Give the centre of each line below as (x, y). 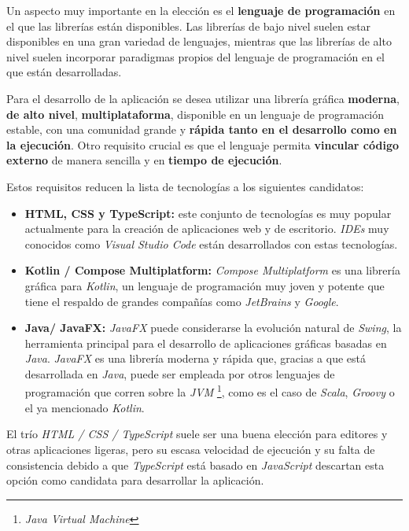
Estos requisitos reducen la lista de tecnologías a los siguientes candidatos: (185, 186)
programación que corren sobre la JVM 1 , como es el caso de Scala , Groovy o (210, 391)
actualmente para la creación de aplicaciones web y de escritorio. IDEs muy (207, 229)
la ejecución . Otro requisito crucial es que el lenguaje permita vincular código (203, 144)
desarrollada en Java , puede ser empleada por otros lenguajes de (180, 373)
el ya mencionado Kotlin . (85, 407)
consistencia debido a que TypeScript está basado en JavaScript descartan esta (195, 465)
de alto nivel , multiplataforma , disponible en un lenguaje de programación (195, 114)
